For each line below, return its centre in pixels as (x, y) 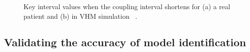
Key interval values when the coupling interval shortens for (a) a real (127, 6)
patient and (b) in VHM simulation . (80, 16)
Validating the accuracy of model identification (125, 42)
